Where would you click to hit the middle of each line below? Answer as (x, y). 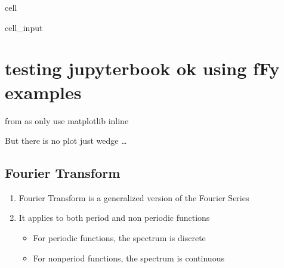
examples (43, 92)
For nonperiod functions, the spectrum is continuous (129, 258)
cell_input (24, 27)
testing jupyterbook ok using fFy (142, 68)
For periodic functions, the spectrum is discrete (119, 238)
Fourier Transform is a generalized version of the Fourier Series (134, 197)
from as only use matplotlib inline (67, 120)
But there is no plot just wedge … (66, 141)
